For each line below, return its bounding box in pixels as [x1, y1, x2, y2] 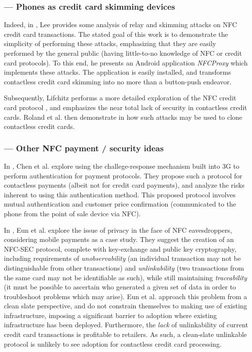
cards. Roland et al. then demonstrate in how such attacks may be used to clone [4, 112, 242, 122]
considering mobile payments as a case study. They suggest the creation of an [4, 234, 234, 244]
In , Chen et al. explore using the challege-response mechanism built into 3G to [4, 160, 239, 171]
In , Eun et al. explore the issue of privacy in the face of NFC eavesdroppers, [4, 224, 232, 235]
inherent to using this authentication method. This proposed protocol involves [4, 189, 236, 199]
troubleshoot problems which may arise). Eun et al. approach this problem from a [4, 291, 247, 301]
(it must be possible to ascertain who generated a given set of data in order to [4, 282, 236, 292]
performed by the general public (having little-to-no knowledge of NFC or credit [4, 48, 242, 58]
